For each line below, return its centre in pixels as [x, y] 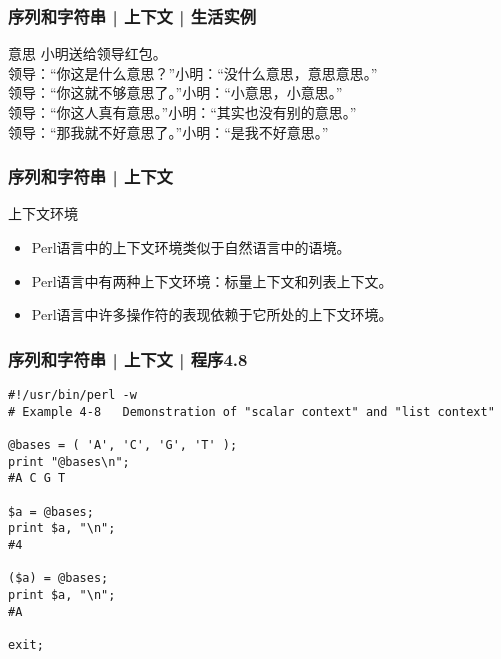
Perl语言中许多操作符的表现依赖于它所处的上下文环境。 [212, 314]
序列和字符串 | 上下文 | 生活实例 [132, 15]
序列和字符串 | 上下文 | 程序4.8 [128, 358]
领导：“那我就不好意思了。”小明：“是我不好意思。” [168, 131]
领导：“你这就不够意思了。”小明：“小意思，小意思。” [175, 92]
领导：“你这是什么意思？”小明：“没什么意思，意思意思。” [193, 72]
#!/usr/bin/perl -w [72, 395]
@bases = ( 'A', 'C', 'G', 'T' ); [123, 444]
